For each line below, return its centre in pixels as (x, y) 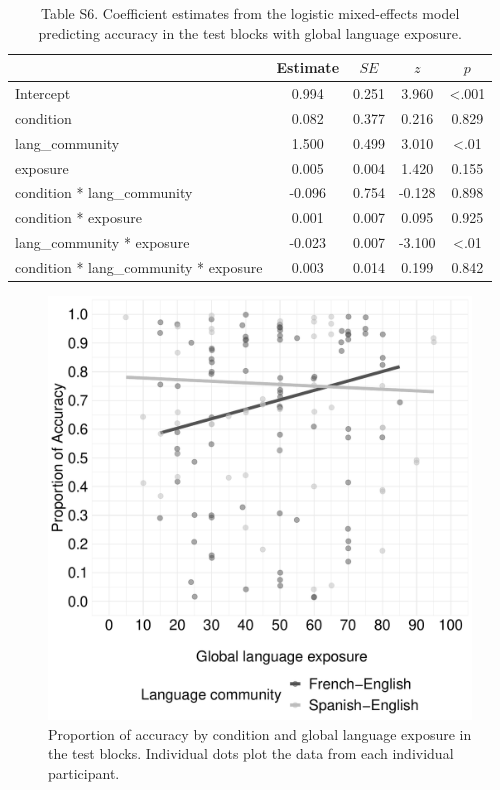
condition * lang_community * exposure (139, 266)
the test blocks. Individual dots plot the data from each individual (251, 753)
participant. (84, 772)
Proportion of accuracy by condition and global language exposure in (260, 733)
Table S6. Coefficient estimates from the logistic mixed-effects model (250, 13)
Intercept (43, 93)
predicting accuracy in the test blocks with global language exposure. (250, 32)
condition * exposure (78, 217)
